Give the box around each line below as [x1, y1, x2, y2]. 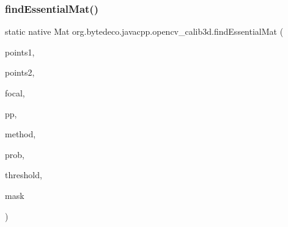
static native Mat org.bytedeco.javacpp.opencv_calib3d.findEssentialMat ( [5, 25, 284, 38]
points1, [5, 45, 35, 58]
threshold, [5, 168, 42, 181]
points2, [5, 66, 35, 79]
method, [5, 128, 36, 140]
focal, [5, 87, 25, 99]
